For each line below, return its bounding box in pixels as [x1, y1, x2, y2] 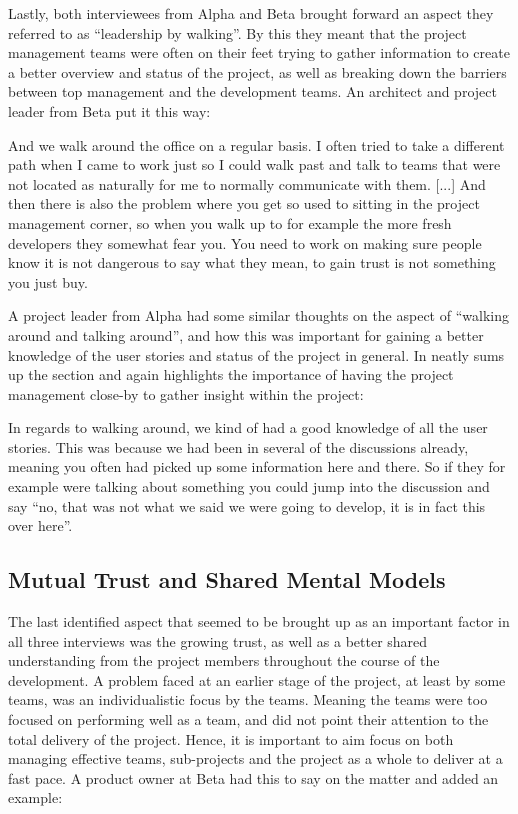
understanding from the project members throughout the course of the [8, 650, 440, 671]
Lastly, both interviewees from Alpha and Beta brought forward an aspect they [8, 3, 494, 23]
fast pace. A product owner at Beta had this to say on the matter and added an [8, 767, 499, 788]
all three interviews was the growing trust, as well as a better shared [8, 630, 428, 651]
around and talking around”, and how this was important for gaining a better [8, 324, 484, 345]
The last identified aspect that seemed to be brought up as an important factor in [8, 611, 510, 632]
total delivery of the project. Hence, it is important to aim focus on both [8, 728, 454, 749]
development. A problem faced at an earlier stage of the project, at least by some [8, 669, 506, 690]
